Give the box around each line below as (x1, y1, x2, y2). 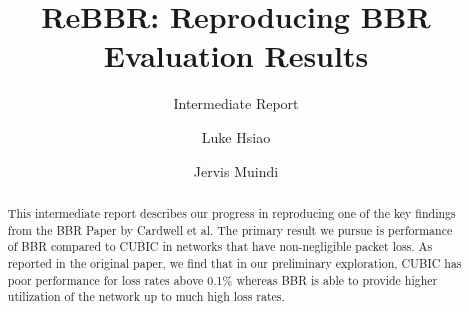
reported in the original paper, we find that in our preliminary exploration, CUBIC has (7, 254, 462, 271)
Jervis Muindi (193, 160, 279, 181)
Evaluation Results (103, 35, 369, 76)
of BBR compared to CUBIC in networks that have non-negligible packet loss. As (7, 238, 433, 255)
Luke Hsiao (201, 126, 271, 147)
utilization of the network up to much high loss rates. (7, 288, 285, 305)
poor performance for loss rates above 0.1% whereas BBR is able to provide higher (7, 271, 438, 288)
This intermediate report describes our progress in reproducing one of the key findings (7, 204, 456, 221)
